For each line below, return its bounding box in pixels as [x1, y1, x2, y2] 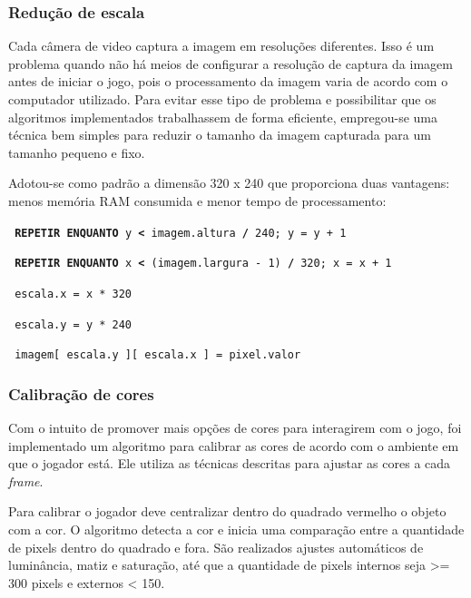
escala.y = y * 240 [15, 318, 132, 331]
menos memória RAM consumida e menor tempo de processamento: [8, 191, 387, 210]
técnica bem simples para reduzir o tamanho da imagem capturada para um [8, 125, 431, 144]
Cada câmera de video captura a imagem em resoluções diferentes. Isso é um [8, 36, 435, 55]
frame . [8, 471, 44, 490]
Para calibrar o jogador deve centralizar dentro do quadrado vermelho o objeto [8, 502, 446, 521]
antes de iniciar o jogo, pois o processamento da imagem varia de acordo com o [8, 72, 448, 91]
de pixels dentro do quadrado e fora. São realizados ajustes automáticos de [8, 537, 424, 556]
